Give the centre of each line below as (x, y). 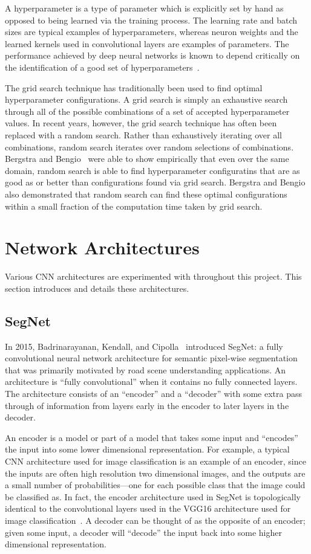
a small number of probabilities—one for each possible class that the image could (155, 485)
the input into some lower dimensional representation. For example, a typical (147, 449)
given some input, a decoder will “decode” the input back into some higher (143, 532)
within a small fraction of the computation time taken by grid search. (134, 206)
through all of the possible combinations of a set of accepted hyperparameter (147, 111)
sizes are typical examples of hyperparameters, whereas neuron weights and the (152, 32)
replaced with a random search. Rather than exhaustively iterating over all (143, 134)
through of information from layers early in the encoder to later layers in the (147, 405)
